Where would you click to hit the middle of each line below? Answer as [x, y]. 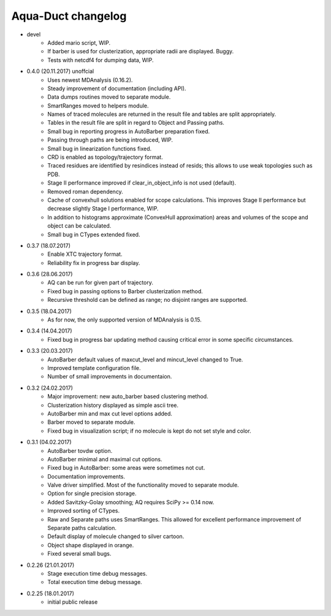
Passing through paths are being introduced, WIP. [110, 140]
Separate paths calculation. [82, 528]
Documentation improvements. [86, 476]
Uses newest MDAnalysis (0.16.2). [90, 80]
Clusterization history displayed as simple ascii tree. [113, 405]
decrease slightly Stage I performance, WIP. [103, 209]
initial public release [73, 602]
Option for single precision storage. [92, 493]
